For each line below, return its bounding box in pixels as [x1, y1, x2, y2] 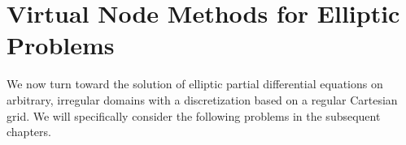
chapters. [7, 123, 51, 140]
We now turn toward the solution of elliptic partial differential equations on [7, 75, 383, 92]
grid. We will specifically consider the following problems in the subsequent [7, 107, 381, 124]
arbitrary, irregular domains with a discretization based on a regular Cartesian [7, 91, 398, 108]
